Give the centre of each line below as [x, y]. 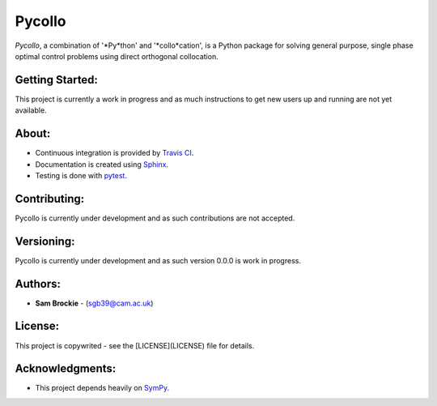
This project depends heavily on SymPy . [102, 388]
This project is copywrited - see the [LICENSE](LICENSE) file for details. [135, 345]
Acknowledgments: [66, 369]
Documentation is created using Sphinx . [102, 164]
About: [33, 134]
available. [31, 110]
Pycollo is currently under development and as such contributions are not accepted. [155, 218]
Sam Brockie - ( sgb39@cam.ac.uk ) [94, 303]
